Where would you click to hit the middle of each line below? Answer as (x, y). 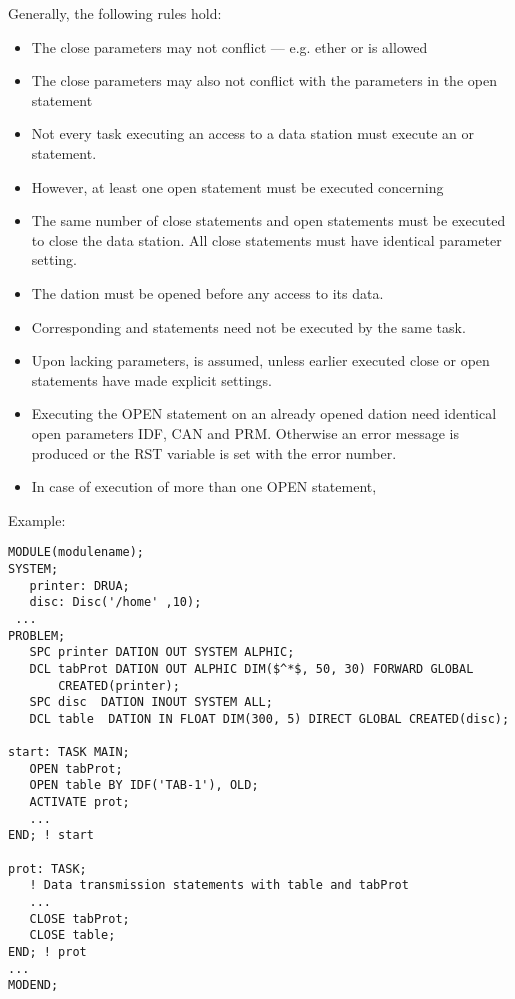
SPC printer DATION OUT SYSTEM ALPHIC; (162, 652)
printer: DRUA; (79, 585)
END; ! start (51, 835)
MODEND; (33, 985)
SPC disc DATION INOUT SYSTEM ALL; (151, 702)
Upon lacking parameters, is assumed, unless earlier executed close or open (260, 360)
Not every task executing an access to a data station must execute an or (252, 133)
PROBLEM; (37, 635)
